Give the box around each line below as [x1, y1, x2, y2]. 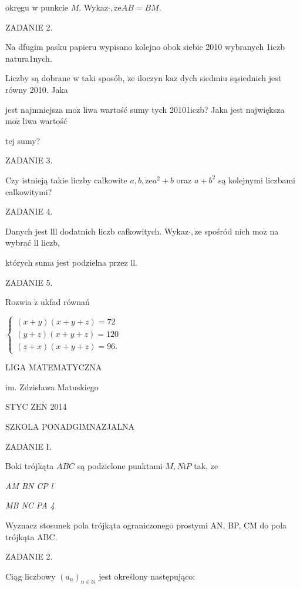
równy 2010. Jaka [5, 83, 68, 95]
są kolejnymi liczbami [218, 173, 296, 186]
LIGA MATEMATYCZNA [5, 361, 102, 373]
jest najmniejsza [5, 103, 63, 115]
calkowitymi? [5, 185, 52, 198]
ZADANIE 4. [5, 205, 53, 217]
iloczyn [137, 72, 163, 84]
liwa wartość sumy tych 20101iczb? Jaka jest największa [83, 103, 285, 115]
